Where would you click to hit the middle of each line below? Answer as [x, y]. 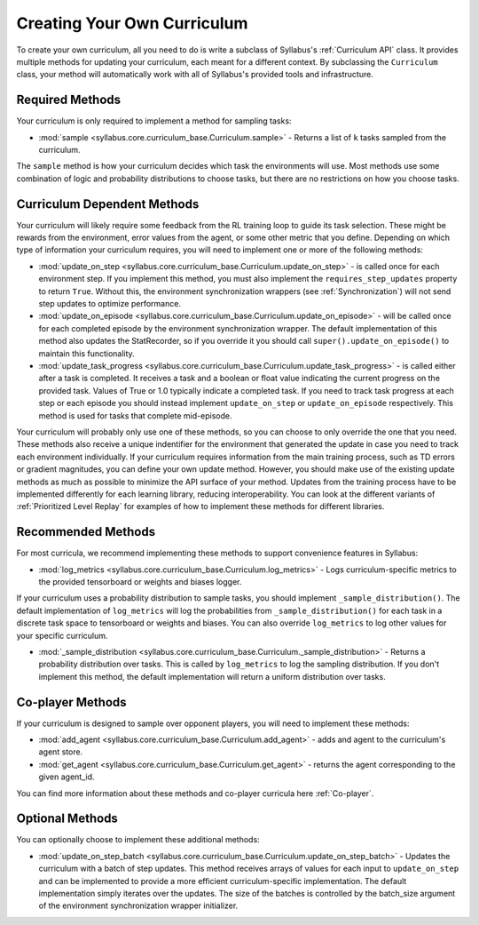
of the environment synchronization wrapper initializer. [138, 905]
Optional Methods [67, 819]
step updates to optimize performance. [110, 304]
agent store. [61, 752]
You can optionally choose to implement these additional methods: [138, 840]
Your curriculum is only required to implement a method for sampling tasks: [154, 121]
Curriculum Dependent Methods [108, 204]
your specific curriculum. [62, 635]
